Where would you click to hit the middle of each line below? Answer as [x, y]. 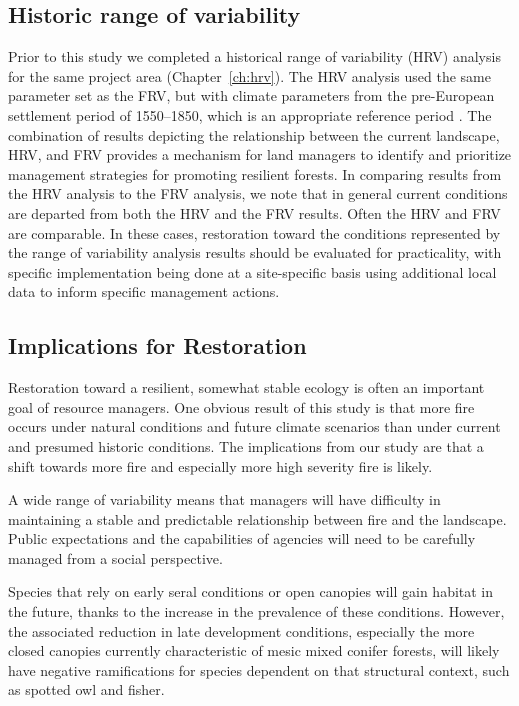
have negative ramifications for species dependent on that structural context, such [259, 669]
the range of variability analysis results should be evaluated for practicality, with [255, 252]
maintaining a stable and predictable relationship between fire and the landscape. [257, 518]
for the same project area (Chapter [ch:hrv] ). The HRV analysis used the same [249, 75]
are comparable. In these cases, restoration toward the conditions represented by [254, 232]
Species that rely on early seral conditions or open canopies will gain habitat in [251, 591]
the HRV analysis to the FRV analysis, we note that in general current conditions [258, 193]
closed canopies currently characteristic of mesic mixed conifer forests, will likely [254, 650]
